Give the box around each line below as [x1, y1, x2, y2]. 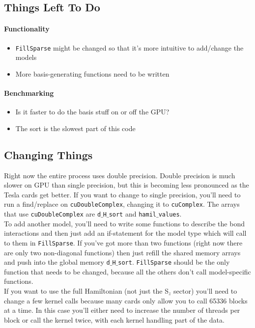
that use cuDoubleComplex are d [4, 209, 101, 219]
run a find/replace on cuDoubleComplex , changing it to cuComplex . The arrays [4, 199, 240, 209]
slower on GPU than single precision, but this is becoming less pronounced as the [4, 180, 249, 190]
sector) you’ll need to [173, 285, 237, 296]
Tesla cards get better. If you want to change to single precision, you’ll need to [4, 189, 241, 199]
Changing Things [4, 147, 93, 162]
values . [158, 209, 182, 219]
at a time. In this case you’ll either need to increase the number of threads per [4, 305, 240, 315]
